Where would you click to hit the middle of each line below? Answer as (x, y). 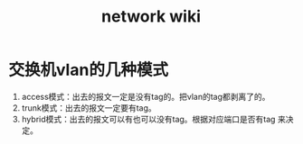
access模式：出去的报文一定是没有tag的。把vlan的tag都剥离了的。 (146, 96)
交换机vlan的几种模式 (89, 70)
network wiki (151, 17)
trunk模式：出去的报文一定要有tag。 (89, 108)
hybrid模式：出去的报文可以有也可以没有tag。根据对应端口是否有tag (148, 119)
